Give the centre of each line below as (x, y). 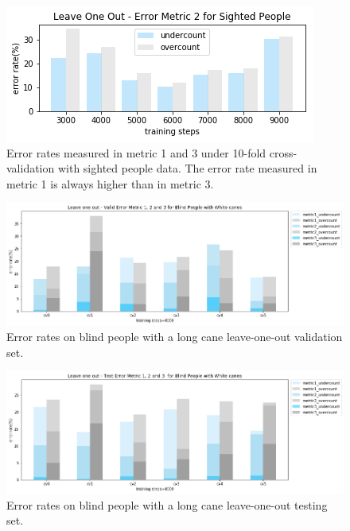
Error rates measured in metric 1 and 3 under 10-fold (136, 152)
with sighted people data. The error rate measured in (187, 168)
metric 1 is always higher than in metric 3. (110, 183)
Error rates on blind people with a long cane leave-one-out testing (167, 504)
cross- (283, 152)
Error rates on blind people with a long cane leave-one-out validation (175, 336)
